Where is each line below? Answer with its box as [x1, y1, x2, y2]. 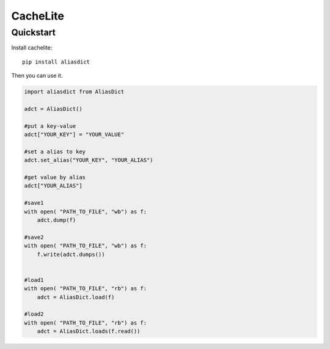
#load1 [24, 276, 44, 284]
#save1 [24, 199, 44, 207]
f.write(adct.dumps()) [37, 251, 105, 258]
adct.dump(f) [37, 217, 76, 224]
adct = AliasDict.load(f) [37, 293, 115, 301]
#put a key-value [24, 122, 76, 130]
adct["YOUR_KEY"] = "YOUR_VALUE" [24, 131, 125, 138]
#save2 [24, 233, 44, 241]
